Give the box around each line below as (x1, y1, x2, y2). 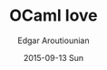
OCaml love (9, 5, 98, 26)
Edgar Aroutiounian (17, 35, 90, 46)
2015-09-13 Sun (23, 52, 84, 63)
